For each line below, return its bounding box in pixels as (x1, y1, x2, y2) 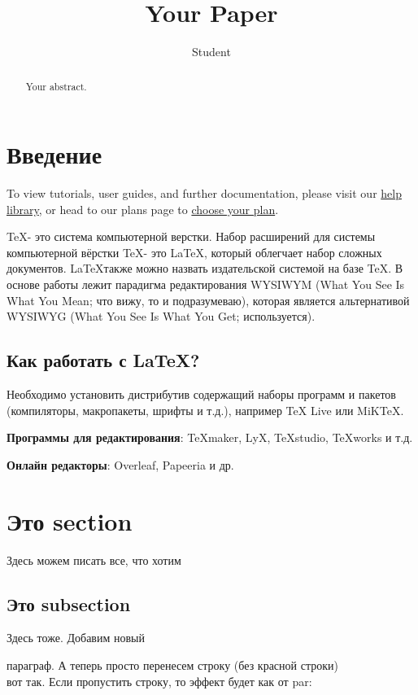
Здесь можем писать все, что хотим (7, 551, 181, 568)
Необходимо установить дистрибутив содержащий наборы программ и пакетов (7, 386, 396, 403)
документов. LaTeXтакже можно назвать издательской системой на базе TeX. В (7, 260, 403, 277)
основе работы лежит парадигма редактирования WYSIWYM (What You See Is (7, 276, 405, 293)
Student (192, 43, 231, 60)
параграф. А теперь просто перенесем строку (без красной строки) (7, 656, 338, 673)
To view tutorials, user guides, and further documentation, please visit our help (7, 185, 402, 202)
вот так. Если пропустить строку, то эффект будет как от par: (7, 672, 312, 689)
